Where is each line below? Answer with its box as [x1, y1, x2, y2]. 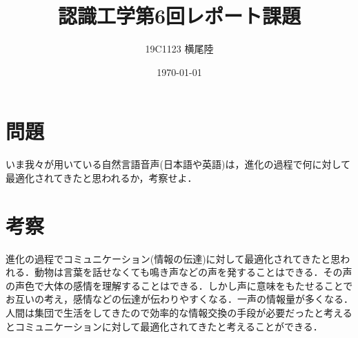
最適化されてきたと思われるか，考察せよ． [6, 170, 197, 185]
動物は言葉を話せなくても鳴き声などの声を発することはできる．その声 [34, 265, 352, 279]
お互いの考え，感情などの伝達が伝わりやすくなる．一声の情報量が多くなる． [6, 292, 353, 306]
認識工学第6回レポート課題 [57, 1, 301, 30]
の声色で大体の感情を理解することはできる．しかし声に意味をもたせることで [6, 278, 353, 292]
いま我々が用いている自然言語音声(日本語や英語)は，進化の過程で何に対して [6, 157, 351, 171]
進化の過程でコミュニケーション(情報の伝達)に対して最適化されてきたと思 [6, 251, 341, 265]
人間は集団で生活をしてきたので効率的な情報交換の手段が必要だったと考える [6, 305, 352, 319]
